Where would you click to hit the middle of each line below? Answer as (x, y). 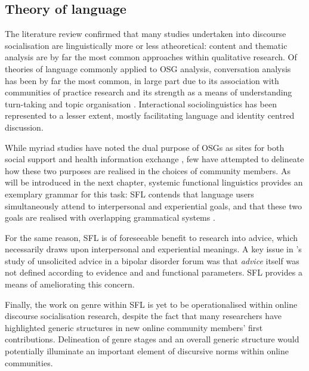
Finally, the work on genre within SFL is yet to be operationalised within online (151, 304)
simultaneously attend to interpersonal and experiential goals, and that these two (153, 205)
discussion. (24, 127)
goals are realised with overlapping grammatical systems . (110, 217)
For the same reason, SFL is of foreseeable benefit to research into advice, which (152, 237)
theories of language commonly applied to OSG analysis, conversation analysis (148, 68)
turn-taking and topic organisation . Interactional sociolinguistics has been (141, 103)
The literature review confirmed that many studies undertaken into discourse (146, 34)
